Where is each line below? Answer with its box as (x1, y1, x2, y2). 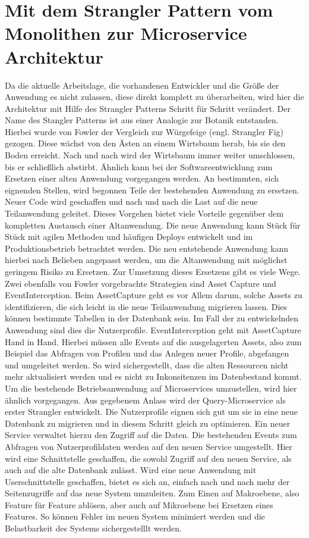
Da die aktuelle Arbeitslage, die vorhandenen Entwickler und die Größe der (5, 79, 279, 91)
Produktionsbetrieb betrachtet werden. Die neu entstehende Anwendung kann (5, 242, 289, 254)
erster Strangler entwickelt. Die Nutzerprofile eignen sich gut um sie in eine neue (5, 405, 298, 418)
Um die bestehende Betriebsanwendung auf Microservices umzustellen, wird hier (5, 381, 297, 394)
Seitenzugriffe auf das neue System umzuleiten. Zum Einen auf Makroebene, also (5, 487, 299, 499)
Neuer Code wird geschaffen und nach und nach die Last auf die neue (5, 195, 258, 208)
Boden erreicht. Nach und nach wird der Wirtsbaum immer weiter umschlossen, (5, 149, 295, 161)
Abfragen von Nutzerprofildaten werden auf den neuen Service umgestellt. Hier (5, 440, 292, 452)
